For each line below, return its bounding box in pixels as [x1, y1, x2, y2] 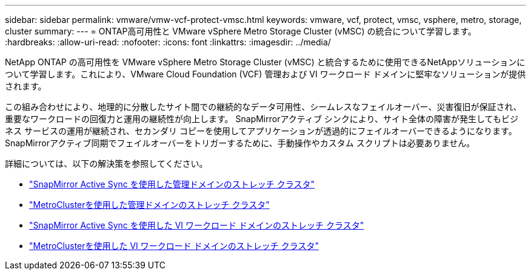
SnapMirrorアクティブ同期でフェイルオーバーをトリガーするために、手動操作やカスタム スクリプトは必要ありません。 [5, 138, 475, 148]
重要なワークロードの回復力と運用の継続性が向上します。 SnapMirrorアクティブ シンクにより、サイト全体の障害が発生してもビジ [5, 114, 518, 124]
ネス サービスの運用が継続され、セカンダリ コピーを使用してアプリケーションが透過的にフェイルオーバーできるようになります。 [5, 126, 517, 136]
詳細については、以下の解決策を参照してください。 [5, 158, 208, 169]
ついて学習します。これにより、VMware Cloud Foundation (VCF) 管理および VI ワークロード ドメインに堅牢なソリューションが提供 [5, 69, 526, 79]
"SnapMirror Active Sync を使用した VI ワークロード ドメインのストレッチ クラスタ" [29, 220, 364, 230]
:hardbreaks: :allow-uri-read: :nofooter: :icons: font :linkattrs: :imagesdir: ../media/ [5, 37, 331, 47]
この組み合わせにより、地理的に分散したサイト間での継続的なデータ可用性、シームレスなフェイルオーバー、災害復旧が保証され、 [5, 102, 522, 112]
